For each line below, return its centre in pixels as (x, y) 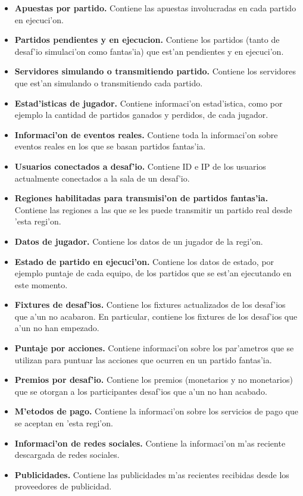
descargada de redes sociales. (67, 455)
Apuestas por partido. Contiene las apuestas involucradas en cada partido (155, 8)
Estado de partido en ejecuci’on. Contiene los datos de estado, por (144, 261)
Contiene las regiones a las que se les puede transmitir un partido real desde (153, 209)
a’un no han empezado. (57, 328)
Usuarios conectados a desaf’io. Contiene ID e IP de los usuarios (140, 166)
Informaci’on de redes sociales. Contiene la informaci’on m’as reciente (150, 443)
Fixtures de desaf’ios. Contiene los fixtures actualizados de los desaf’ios (150, 305)
